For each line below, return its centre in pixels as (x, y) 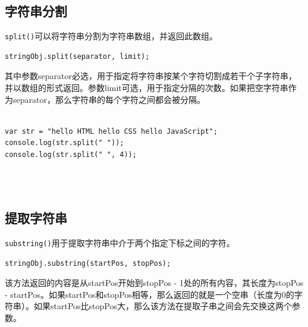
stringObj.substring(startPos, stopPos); (88, 263)
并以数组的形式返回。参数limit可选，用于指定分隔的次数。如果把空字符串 (147, 88)
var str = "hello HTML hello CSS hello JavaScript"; (111, 131)
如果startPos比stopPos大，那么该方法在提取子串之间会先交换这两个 (163, 306)
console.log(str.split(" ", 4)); (71, 155)
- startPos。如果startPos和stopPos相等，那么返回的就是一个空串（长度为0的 (150, 294)
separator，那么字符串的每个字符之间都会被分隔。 (109, 99)
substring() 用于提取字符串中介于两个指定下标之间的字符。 (120, 243)
